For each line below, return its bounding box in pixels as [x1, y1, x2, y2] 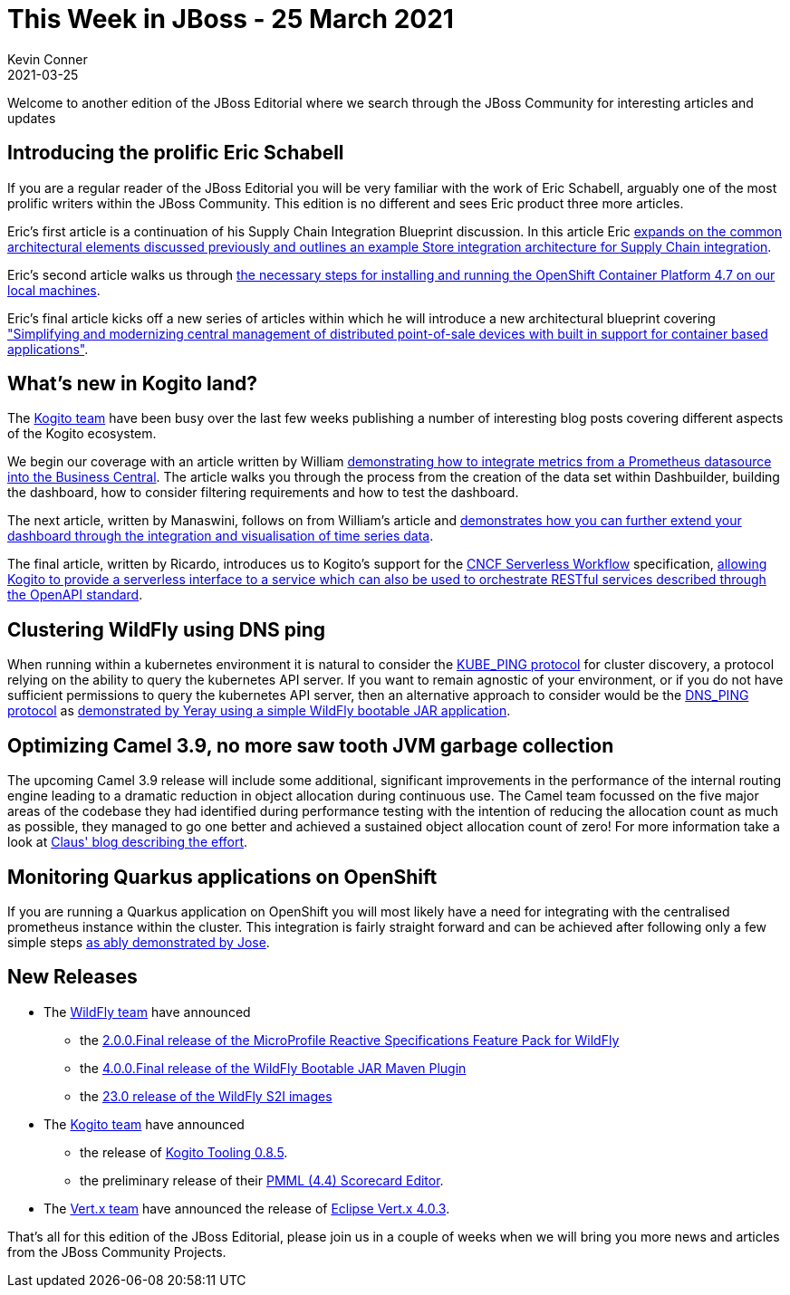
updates [7, 110, 56, 126]
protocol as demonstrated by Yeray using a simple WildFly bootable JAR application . [7, 703, 511, 719]
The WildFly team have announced [43, 1003, 251, 1020]
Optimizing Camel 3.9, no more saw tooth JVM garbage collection [7, 734, 614, 757]
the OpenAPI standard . [7, 587, 143, 603]
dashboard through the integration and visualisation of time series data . [7, 528, 434, 544]
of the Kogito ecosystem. [7, 426, 157, 442]
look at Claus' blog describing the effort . [7, 834, 248, 850]
